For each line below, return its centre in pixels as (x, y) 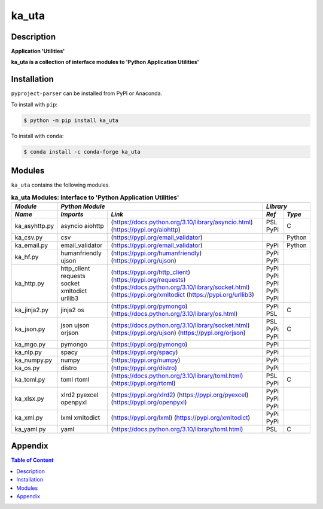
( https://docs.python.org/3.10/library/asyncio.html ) (182, 222)
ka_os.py (27, 368)
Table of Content (32, 460)
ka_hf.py (27, 257)
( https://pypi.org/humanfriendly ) (156, 253)
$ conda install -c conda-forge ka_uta (82, 152)
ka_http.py (30, 283)
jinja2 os (72, 310)
